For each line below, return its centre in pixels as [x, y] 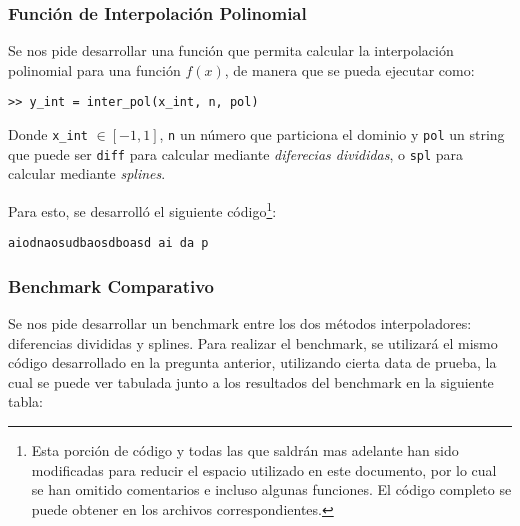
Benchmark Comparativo [111, 285]
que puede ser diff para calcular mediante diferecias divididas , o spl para [236, 153]
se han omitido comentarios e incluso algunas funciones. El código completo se [271, 489]
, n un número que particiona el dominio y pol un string [332, 134]
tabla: [26, 401]
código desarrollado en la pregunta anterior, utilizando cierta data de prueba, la [252, 362]
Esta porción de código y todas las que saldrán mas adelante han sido [245, 450]
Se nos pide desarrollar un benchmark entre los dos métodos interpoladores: [240, 323]
